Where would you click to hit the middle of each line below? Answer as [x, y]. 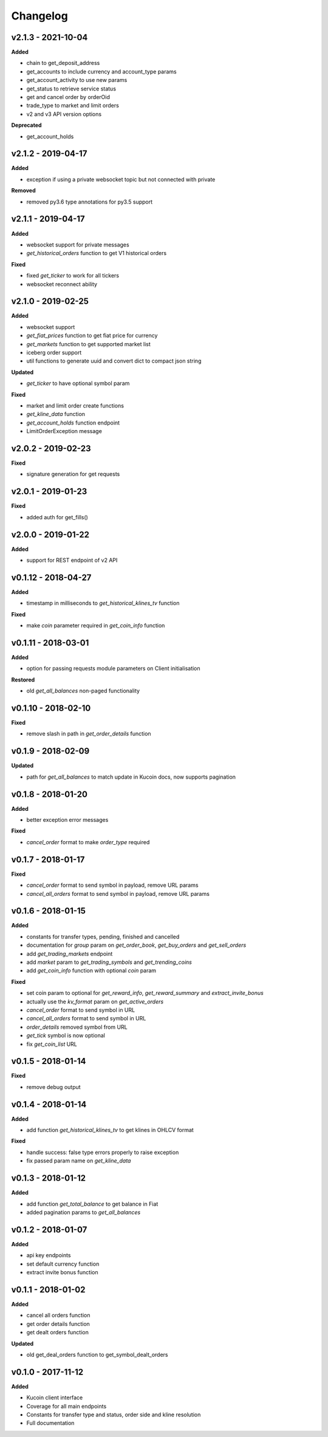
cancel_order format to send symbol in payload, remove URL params [112, 885]
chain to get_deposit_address [63, 63]
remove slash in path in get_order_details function [89, 734]
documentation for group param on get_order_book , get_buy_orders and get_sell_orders [136, 945]
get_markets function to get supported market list [89, 344]
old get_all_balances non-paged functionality [83, 691]
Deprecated [26, 125]
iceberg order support [54, 352]
